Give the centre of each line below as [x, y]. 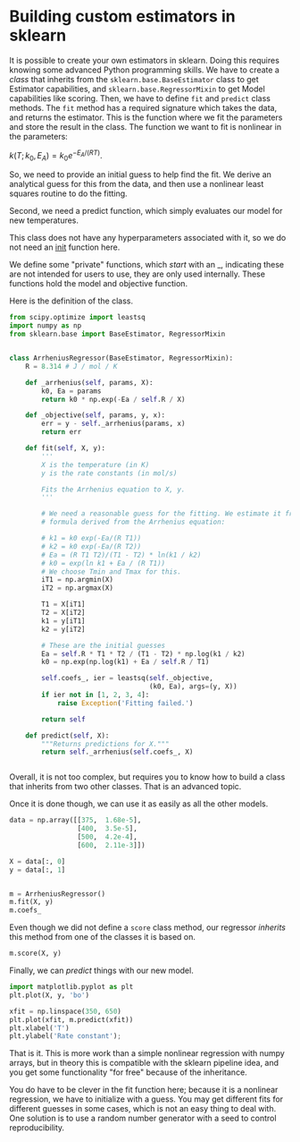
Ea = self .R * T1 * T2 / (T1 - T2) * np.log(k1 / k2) [143, 654]
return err [62, 432]
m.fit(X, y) [31, 902]
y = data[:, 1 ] [37, 870]
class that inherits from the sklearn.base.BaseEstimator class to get [134, 79]
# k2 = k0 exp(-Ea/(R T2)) [92, 546]
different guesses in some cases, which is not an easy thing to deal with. [143, 1109]
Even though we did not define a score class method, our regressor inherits [147, 927]
